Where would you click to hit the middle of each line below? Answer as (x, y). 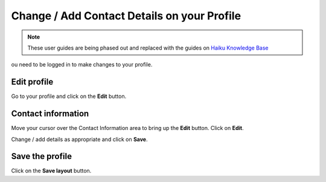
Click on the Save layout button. (51, 171)
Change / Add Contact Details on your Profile (126, 16)
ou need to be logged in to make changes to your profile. (82, 65)
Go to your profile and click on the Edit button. (69, 96)
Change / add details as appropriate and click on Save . (79, 139)
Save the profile (42, 156)
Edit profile (32, 82)
